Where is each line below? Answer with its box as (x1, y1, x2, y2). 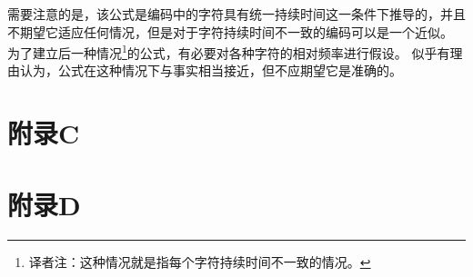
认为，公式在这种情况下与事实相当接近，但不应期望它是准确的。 (19, 61, 402, 80)
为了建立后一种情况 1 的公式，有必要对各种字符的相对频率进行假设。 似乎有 (7, 41, 450, 62)
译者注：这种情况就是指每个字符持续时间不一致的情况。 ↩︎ (28, 252, 371, 271)
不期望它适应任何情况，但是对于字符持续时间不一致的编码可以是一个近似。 (7, 22, 453, 41)
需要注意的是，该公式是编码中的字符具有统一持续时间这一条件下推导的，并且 (7, 5, 466, 23)
